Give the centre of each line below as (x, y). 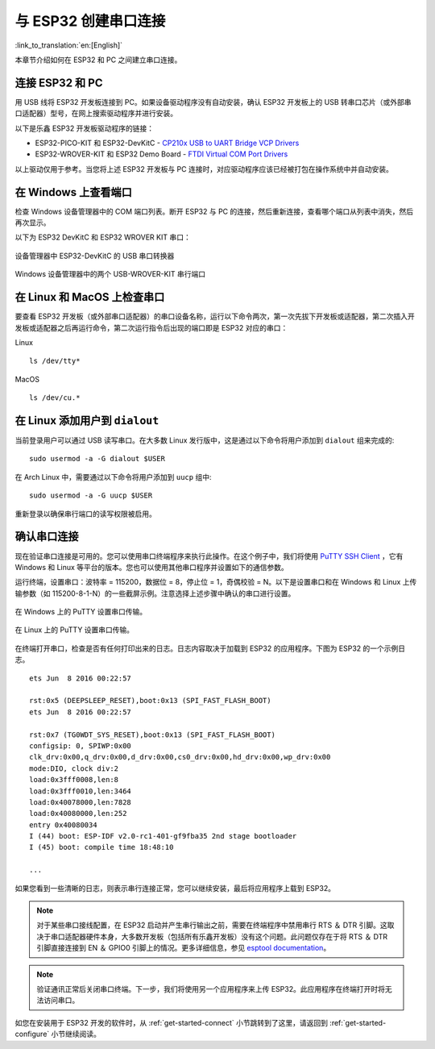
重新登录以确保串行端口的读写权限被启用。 (85, 514)
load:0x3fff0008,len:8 (74, 780)
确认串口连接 (47, 537)
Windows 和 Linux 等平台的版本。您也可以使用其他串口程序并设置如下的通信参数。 (152, 567)
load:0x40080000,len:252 (78, 814)
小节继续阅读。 (76, 1034)
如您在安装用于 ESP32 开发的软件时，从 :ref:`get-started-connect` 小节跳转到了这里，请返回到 (171, 1022)
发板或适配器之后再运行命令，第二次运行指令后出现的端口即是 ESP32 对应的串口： (151, 327)
